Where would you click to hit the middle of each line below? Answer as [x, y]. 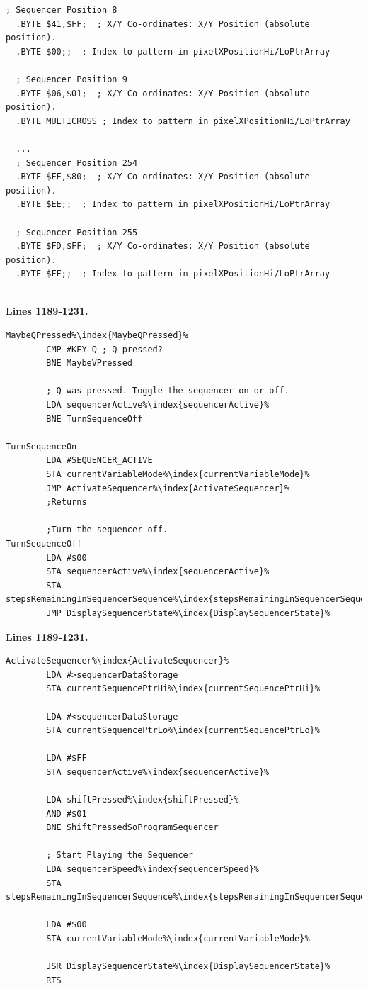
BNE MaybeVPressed [89, 363]
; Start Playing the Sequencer [120, 855]
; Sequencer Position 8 [62, 10]
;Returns [67, 502]
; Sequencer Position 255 [77, 232]
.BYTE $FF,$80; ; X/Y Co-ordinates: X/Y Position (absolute [163, 177]
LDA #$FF [67, 758]
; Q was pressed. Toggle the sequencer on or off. [168, 391]
